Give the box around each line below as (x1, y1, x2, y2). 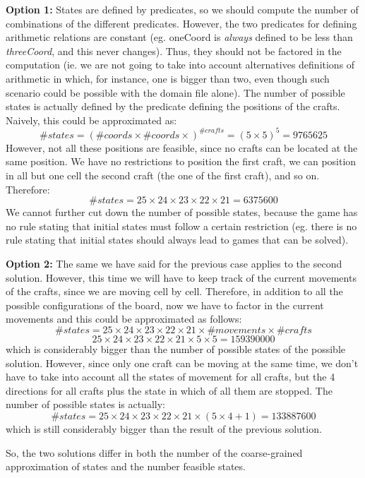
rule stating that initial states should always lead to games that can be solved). (6, 232, 349, 247)
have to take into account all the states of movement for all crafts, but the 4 (6, 369, 335, 384)
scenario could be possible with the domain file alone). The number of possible (6, 85, 345, 100)
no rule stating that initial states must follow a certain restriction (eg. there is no (6, 218, 357, 233)
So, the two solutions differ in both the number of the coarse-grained (6, 445, 303, 460)
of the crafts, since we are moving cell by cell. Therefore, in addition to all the (6, 284, 343, 299)
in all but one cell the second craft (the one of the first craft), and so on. (6, 168, 320, 183)
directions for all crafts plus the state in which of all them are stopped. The (6, 383, 333, 398)
